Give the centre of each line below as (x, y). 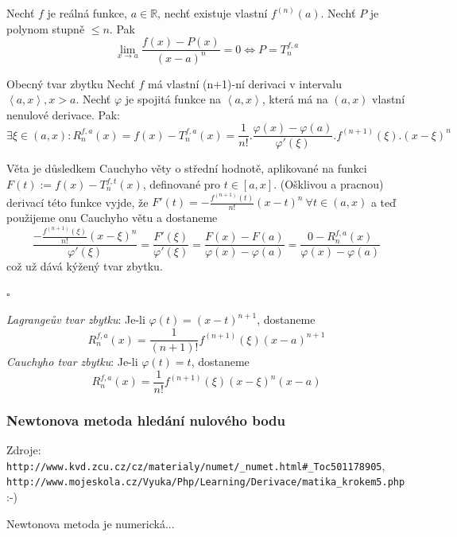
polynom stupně (46, 28)
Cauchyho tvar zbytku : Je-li (72, 362)
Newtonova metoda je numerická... (91, 523)
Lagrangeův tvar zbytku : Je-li (76, 319)
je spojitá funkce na (173, 99)
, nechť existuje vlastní (213, 13)
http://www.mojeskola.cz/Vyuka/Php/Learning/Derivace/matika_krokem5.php (206, 483)
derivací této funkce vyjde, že (77, 202)
